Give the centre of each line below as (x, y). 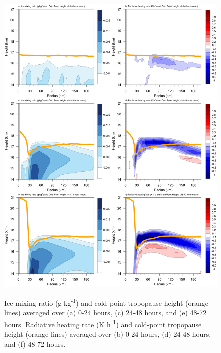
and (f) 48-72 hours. (35, 344)
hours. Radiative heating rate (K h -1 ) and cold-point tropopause (103, 323)
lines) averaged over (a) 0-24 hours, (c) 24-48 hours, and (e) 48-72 (105, 313)
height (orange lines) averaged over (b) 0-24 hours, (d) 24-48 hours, (108, 334)
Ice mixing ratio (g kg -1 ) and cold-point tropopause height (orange (106, 302)
